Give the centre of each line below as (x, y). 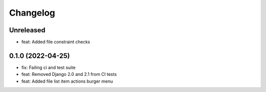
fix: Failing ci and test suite (49, 67)
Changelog (32, 13)
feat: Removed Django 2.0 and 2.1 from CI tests (69, 74)
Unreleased (27, 30)
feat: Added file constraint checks (56, 42)
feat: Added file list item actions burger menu (67, 81)
